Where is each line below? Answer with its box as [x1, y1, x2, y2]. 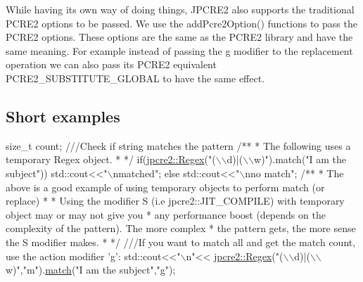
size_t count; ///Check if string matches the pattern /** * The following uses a [6, 138, 351, 153]
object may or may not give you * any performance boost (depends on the [6, 207, 326, 222]
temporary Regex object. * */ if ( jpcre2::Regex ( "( [6, 152, 216, 167]
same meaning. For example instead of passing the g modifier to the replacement [6, 43, 353, 58]
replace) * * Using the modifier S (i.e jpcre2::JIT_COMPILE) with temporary [6, 193, 345, 208]
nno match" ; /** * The [245, 165, 344, 180]
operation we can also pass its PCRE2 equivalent [6, 57, 217, 72]
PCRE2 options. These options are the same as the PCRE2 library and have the [6, 30, 353, 44]
